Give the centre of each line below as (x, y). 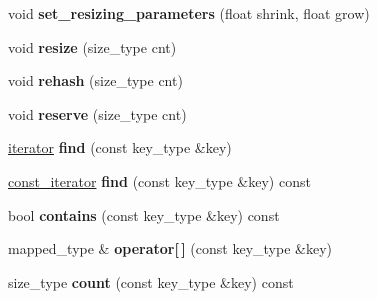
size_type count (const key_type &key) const (151, 281)
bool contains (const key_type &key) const (144, 214)
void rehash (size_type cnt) (95, 80)
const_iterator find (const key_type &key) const (159, 180)
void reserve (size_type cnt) (97, 113)
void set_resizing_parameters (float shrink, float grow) (189, 13)
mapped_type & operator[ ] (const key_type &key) (170, 248)
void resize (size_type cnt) (92, 46)
